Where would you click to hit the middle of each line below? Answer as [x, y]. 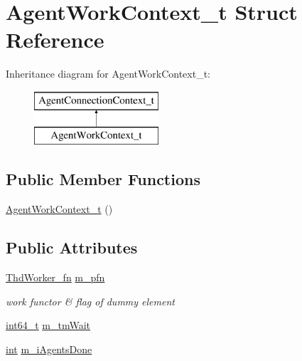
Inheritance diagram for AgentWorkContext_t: [108, 74]
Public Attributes [72, 247]
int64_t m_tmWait [48, 325]
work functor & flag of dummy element [90, 301]
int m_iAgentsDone [49, 349]
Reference [55, 40]
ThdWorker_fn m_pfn [55, 277]
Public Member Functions [103, 179]
